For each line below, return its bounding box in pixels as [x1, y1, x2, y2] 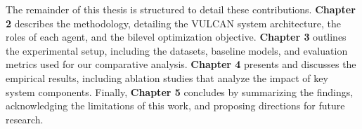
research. [6, 111, 44, 126]
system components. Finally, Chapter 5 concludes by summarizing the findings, [6, 84, 354, 99]
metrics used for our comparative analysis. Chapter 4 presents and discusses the [6, 57, 356, 72]
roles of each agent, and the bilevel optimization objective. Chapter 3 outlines [6, 29, 347, 44]
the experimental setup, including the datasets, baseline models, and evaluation [6, 43, 348, 57]
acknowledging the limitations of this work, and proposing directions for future [6, 98, 345, 113]
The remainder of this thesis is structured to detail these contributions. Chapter [6, 2, 356, 16]
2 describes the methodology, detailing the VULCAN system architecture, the [6, 15, 341, 30]
